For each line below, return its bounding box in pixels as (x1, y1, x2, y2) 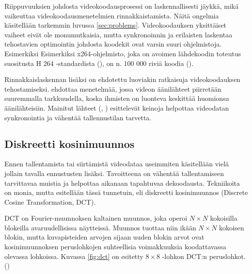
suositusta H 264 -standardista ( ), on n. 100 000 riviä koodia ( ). (4, 58, 194, 68)
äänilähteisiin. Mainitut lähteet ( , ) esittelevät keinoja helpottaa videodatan (4, 102, 229, 113)
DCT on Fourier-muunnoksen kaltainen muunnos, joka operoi (4, 213, 188, 223)
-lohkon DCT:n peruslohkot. (162, 251, 246, 261)
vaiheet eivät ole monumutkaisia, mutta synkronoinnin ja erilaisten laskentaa (4, 29, 233, 39)
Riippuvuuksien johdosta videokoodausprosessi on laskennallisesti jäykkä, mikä (4, 1, 239, 11)
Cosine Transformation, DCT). (4, 196, 96, 207)
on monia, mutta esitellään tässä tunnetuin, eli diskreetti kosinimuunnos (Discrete (4, 187, 248, 197)
